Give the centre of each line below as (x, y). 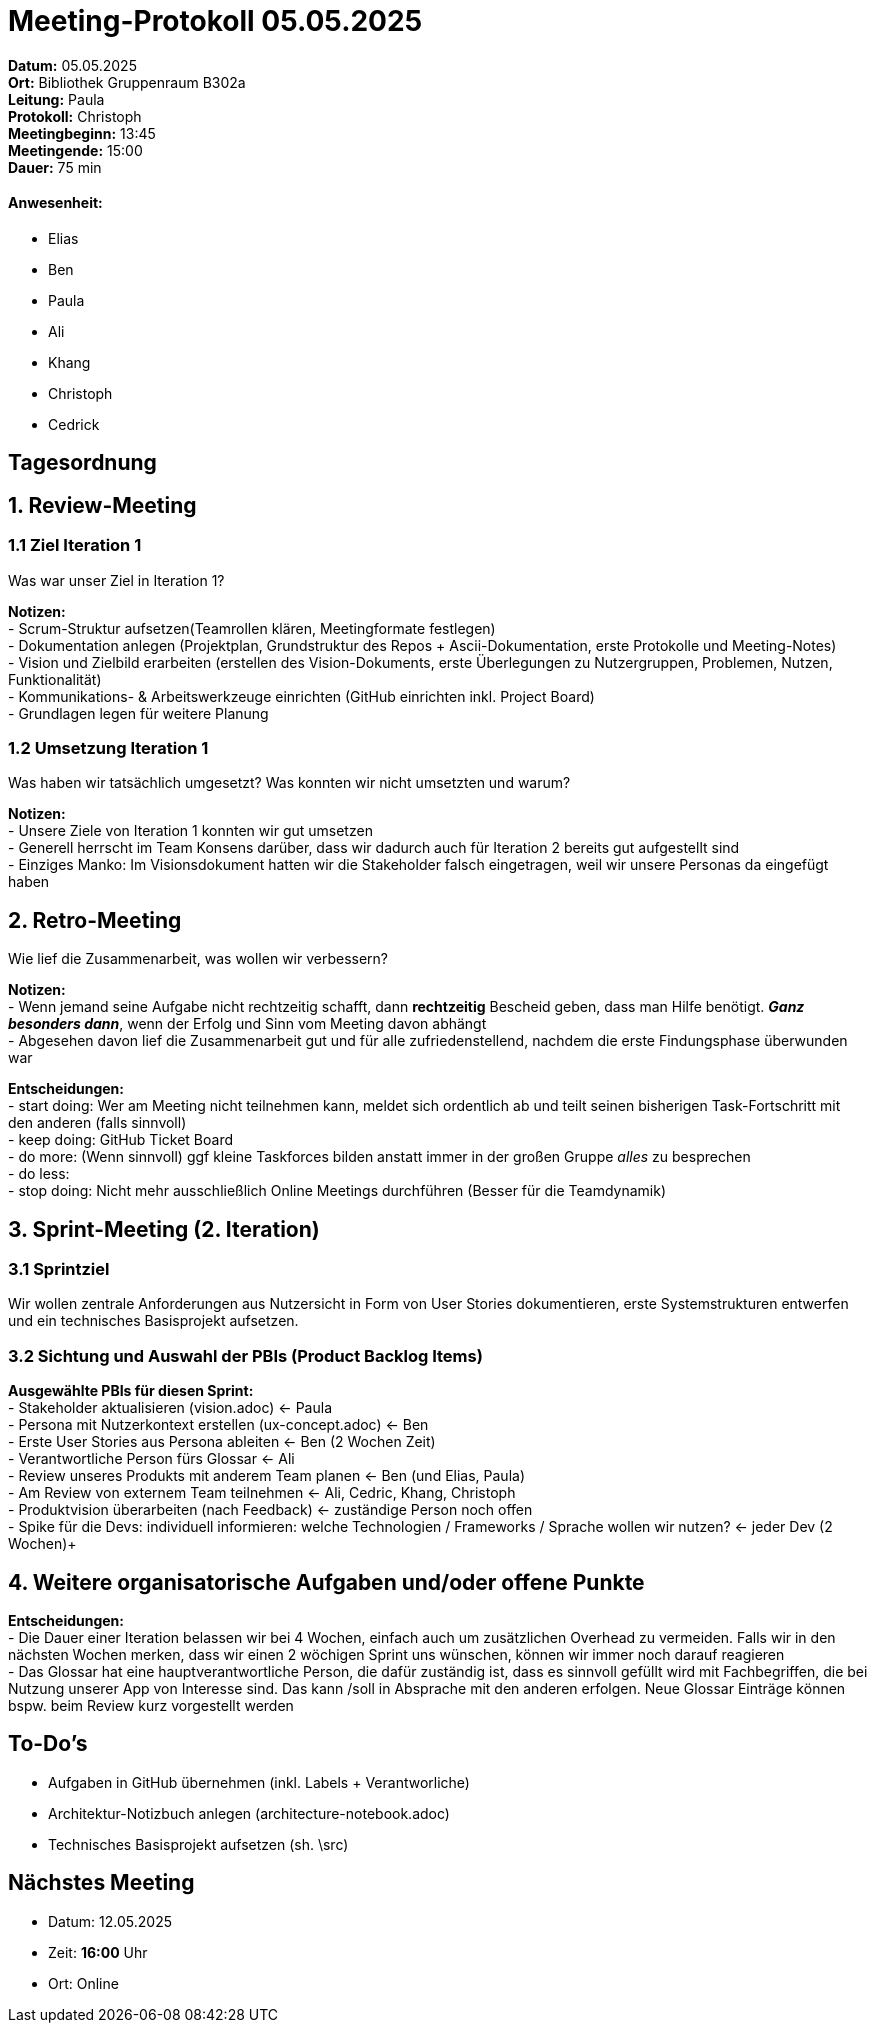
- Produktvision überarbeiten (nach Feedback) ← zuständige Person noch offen (270, 1510)
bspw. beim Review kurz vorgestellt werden (151, 1706)
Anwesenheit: (55, 203)
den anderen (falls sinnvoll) (97, 1123)
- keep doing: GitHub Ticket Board (121, 1140)
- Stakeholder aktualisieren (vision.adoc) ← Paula (170, 1408)
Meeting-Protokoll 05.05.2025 (215, 21)
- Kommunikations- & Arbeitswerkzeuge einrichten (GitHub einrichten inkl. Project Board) (301, 696)
